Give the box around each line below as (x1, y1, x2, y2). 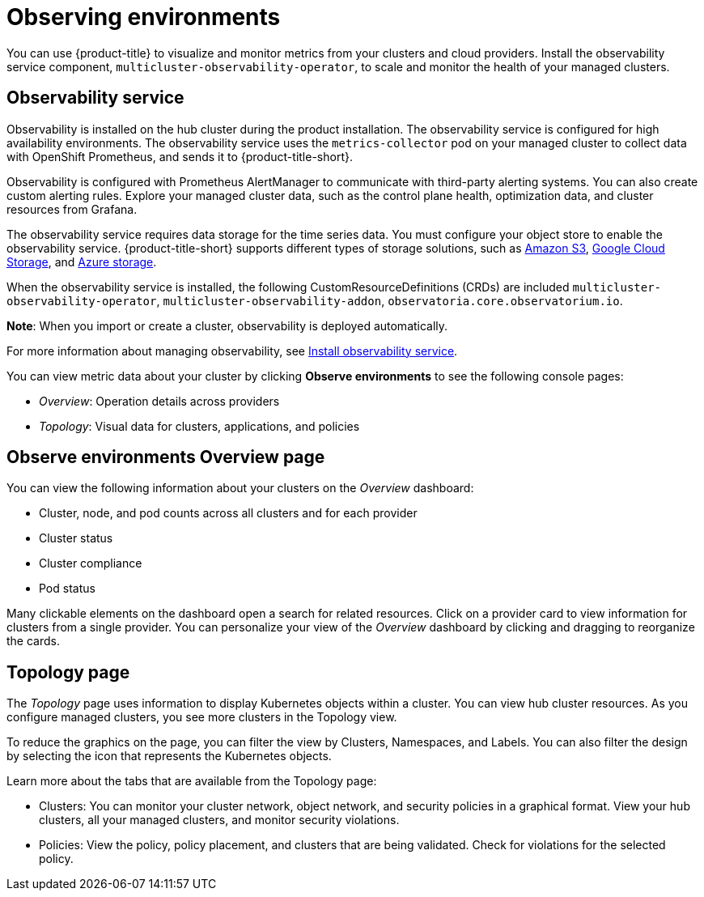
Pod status (39, 581, 95, 596)
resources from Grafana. (6, 202, 138, 216)
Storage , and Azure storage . (6, 254, 157, 269)
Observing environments (6, 3, 281, 31)
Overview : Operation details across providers (39, 393, 280, 408)
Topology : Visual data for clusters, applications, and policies (39, 419, 360, 433)
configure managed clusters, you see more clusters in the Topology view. (6, 710, 397, 725)
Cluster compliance (39, 556, 142, 571)
